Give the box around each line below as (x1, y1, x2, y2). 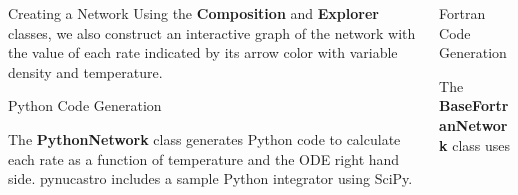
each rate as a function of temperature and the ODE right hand (8, 148, 400, 169)
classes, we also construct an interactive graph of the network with (8, 22, 416, 43)
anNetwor (439, 114, 508, 135)
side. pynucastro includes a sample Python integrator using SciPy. (8, 168, 413, 189)
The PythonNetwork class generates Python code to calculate (8, 128, 401, 149)
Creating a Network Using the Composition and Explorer (8, 3, 379, 23)
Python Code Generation (8, 95, 162, 116)
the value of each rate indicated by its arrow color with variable (8, 42, 398, 63)
